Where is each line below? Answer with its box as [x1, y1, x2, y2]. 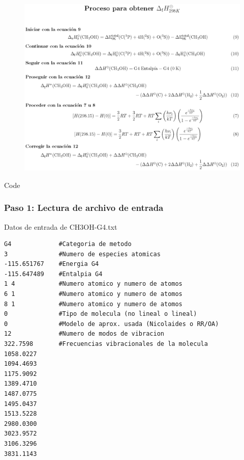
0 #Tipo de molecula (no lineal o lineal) [4, 310, 197, 318]
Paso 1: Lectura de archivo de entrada [4, 201, 164, 214]
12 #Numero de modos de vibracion [4, 330, 164, 338]
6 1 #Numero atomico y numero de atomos [4, 290, 182, 298]
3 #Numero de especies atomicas [4, 250, 161, 258]
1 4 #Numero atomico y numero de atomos [4, 280, 182, 288]
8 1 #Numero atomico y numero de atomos [4, 300, 182, 308]
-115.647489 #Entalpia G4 [4, 270, 103, 278]
